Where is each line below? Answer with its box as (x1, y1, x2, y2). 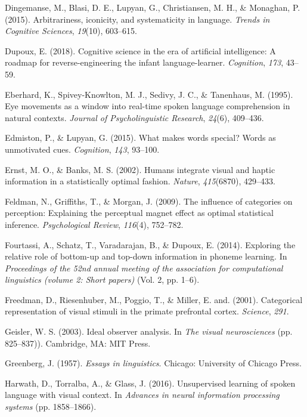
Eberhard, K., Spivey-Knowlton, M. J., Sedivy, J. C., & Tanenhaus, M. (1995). (5, 88, 293, 100)
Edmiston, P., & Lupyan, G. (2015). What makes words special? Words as (5, 131, 276, 144)
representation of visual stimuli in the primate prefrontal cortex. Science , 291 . (5, 305, 289, 317)
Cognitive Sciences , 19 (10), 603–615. (5, 24, 137, 37)
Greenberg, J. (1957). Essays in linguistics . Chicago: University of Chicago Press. (5, 357, 302, 369)
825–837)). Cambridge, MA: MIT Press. (5, 336, 151, 349)
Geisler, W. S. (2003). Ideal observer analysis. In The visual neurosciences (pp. (5, 325, 293, 338)
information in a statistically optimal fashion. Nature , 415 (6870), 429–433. (5, 175, 275, 187)
